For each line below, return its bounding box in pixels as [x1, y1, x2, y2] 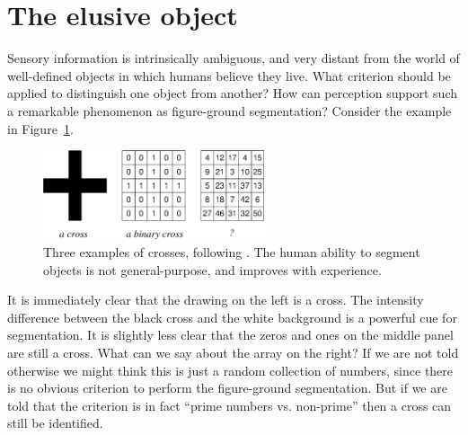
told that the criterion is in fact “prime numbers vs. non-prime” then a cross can [7, 395, 452, 414]
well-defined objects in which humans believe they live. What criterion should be [7, 66, 451, 84]
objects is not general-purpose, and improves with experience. [43, 260, 382, 279]
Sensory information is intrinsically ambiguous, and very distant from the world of [7, 49, 460, 67]
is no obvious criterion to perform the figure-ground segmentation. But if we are [7, 378, 447, 397]
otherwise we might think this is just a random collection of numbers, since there [7, 360, 454, 379]
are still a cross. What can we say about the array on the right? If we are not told [7, 342, 459, 361]
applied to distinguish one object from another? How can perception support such [7, 84, 458, 102]
